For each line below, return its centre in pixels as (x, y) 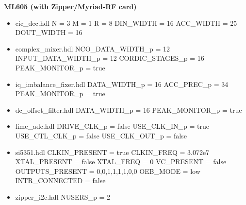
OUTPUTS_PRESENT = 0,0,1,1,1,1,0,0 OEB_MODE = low (108, 171)
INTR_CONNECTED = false (60, 180)
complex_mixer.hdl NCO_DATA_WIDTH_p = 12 (92, 48)
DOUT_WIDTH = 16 (49, 32)
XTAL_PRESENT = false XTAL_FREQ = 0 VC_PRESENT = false (121, 162)
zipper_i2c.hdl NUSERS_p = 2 (63, 196)
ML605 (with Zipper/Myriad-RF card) (70, 6)
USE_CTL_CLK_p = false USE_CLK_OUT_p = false (101, 135)
